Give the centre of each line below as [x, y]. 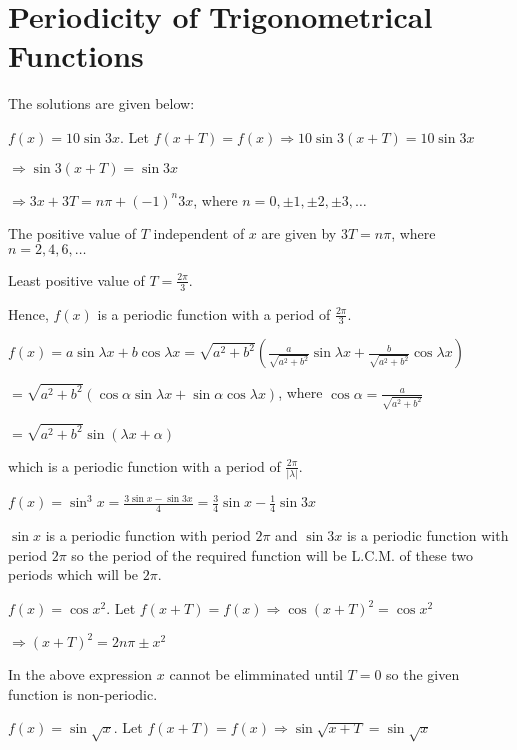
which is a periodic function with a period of [144, 465]
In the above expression [80, 674]
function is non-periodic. [83, 693]
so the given [423, 674]
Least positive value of [76, 279]
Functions [76, 55]
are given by [299, 233]
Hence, [28, 313]
